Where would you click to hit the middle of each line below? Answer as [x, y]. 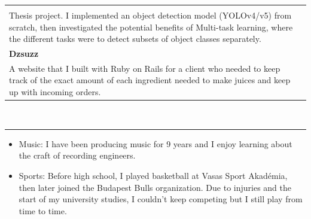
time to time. [43, 210]
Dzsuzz [24, 54]
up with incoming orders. [55, 92]
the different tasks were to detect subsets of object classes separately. [135, 39]
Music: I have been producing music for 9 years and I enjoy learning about [155, 143]
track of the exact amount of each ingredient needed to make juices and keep [150, 80]
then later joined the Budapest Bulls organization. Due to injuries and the [155, 187]
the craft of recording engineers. [77, 155]
